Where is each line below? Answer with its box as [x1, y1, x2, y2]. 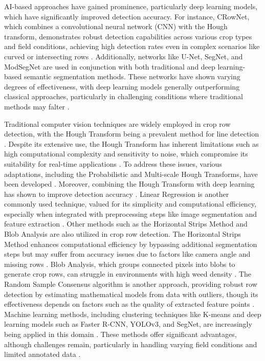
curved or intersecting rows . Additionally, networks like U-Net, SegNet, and [4, 51, 243, 61]
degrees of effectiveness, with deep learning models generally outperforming [4, 81, 240, 92]
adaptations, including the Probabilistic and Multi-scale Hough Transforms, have [4, 168, 258, 179]
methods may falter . [4, 101, 70, 111]
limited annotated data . [4, 349, 81, 359]
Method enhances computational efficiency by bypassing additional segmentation [4, 238, 257, 249]
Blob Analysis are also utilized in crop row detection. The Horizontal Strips [4, 229, 241, 239]
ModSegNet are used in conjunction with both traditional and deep [4, 61, 215, 72]
